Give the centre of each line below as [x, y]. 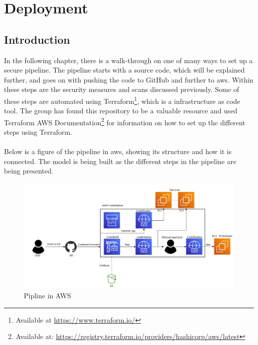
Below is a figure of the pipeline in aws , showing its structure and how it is [118, 151]
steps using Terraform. [38, 132]
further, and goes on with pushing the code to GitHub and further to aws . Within [129, 79]
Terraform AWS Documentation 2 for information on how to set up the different [125, 121]
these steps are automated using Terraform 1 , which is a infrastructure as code [122, 100]
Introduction [37, 39]
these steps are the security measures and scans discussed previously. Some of [122, 89]
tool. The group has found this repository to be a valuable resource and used [121, 111]
